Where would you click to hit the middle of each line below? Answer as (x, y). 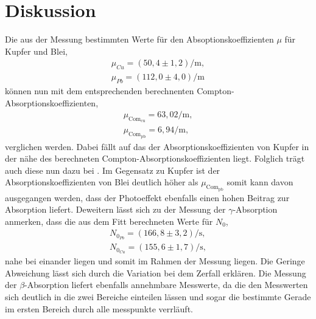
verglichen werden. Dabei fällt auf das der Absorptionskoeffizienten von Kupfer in (157, 146)
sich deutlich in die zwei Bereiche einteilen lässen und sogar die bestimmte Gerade (158, 296)
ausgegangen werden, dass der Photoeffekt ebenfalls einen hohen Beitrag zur (147, 197)
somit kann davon (260, 182)
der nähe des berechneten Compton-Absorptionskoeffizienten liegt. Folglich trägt (155, 158)
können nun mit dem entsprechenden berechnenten (100, 90)
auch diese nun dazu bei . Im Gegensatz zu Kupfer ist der (113, 170)
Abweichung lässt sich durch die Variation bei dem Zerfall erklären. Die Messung (156, 273)
